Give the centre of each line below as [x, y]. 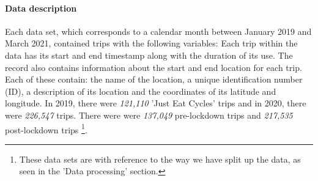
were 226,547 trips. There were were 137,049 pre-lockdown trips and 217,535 [149, 115]
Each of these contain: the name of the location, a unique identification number [154, 79]
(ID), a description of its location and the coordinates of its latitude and [141, 91]
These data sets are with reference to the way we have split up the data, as [160, 159]
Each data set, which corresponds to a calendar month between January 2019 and [158, 31]
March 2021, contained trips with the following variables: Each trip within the [151, 43]
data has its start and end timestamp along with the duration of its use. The [149, 55]
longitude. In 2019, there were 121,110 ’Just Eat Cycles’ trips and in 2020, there [156, 103]
